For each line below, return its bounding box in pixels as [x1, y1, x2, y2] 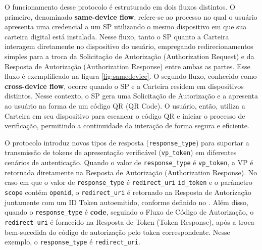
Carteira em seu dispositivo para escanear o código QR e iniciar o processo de [5, 110, 245, 121]
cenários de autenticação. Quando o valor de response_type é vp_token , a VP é [5, 157, 253, 168]
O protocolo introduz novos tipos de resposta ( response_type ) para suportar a [5, 137, 249, 147]
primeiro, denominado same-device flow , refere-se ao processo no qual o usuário [5, 11, 257, 22]
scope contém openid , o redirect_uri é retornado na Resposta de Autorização [5, 186, 251, 197]
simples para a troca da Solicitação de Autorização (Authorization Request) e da [5, 51, 254, 61]
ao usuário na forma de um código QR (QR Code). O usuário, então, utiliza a [5, 100, 245, 111]
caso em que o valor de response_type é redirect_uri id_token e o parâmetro [5, 177, 252, 187]
